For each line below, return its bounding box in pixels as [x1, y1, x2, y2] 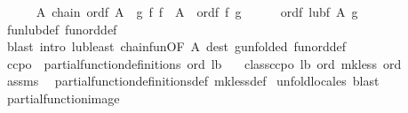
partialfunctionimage [6, 88, 120, 107]
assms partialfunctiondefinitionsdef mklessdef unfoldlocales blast [6, 72, 380, 90]
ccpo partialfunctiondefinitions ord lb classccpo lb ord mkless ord [6, 54, 402, 72]
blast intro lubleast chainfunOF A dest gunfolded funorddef [6, 37, 346, 56]
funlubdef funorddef [6, 19, 117, 38]
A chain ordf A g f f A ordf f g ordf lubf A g [36, 3, 358, 20]
